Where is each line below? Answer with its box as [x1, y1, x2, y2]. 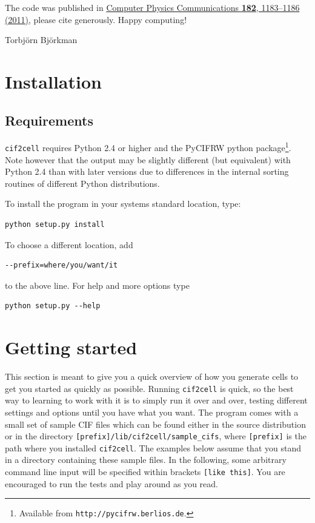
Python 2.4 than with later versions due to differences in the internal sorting [5, 165, 289, 178]
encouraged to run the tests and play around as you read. [5, 477, 218, 490]
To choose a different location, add [5, 238, 133, 251]
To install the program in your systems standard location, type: [5, 197, 241, 210]
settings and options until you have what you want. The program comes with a [5, 405, 299, 418]
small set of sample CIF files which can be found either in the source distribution [5, 417, 306, 430]
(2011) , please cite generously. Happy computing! [5, 13, 187, 25]
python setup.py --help [5, 302, 101, 311]
